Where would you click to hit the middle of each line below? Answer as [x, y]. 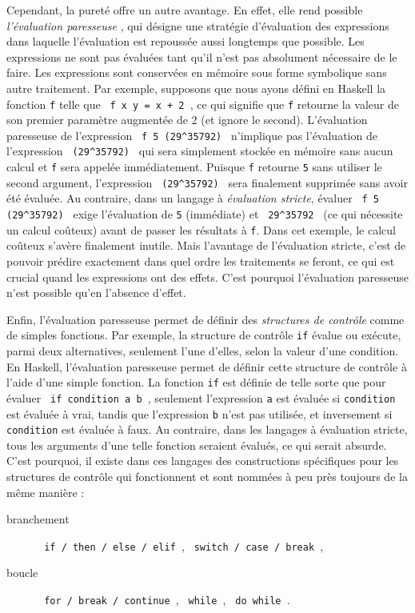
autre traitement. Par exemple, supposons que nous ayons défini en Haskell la [196, 88]
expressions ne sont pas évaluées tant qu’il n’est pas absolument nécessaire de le [202, 56]
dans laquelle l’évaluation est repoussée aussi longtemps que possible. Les [186, 41]
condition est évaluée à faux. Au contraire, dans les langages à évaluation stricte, [207, 429]
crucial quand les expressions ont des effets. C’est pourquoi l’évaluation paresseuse [207, 276]
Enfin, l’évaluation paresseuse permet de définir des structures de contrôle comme [206, 319]
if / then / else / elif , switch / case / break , [184, 545]
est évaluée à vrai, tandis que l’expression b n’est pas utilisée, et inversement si [200, 413]
